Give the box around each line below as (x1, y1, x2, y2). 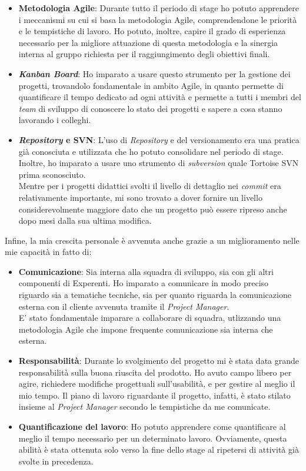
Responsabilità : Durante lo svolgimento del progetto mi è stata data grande (18, 354, 300, 367)
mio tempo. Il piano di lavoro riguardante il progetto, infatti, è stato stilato (18, 389, 291, 401)
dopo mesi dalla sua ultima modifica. (18, 214, 152, 227)
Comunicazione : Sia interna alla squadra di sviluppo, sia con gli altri (18, 265, 274, 277)
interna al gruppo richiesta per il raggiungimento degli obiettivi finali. (18, 48, 270, 60)
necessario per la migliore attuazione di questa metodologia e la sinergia (18, 36, 278, 48)
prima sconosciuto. (18, 168, 86, 180)
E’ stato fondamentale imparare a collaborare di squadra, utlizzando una (18, 311, 281, 324)
